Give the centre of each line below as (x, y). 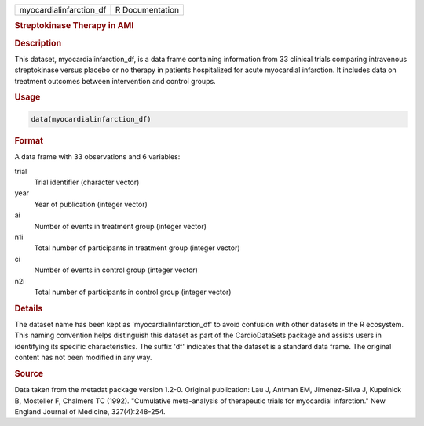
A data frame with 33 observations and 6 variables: (97, 157)
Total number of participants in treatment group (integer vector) (137, 248)
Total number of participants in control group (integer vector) (133, 292)
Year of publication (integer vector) (91, 204)
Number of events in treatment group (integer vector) (121, 226)
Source (29, 373)
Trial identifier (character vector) (87, 182)
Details (29, 308)
